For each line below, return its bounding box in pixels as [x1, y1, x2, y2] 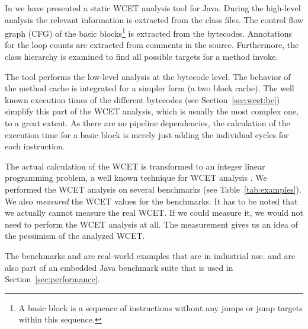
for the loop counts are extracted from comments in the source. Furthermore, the [5, 39, 299, 51]
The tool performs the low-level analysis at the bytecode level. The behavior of [5, 70, 291, 82]
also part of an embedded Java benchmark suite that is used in [5, 261, 233, 273]
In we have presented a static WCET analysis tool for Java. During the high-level [5, 2, 301, 14]
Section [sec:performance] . [5, 273, 100, 285]
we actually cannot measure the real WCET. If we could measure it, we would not [5, 206, 304, 219]
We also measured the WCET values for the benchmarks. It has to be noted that [5, 194, 298, 207]
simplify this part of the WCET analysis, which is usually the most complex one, [5, 105, 299, 117]
